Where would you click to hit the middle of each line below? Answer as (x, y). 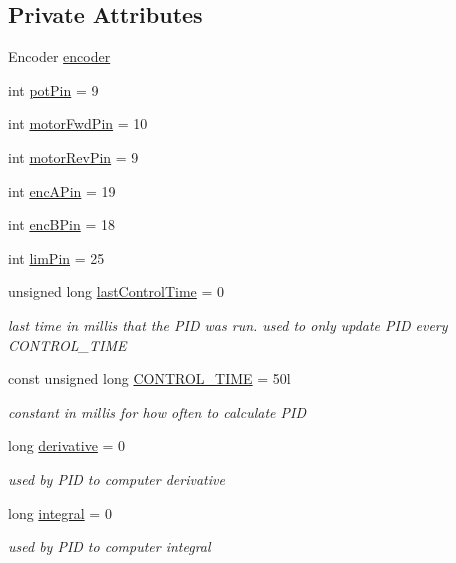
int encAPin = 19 (62, 190)
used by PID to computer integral (109, 546)
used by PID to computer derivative (116, 478)
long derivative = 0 (67, 445)
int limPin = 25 (56, 257)
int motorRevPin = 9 (73, 156)
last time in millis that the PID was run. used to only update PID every (228, 324)
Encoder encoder (59, 56)
